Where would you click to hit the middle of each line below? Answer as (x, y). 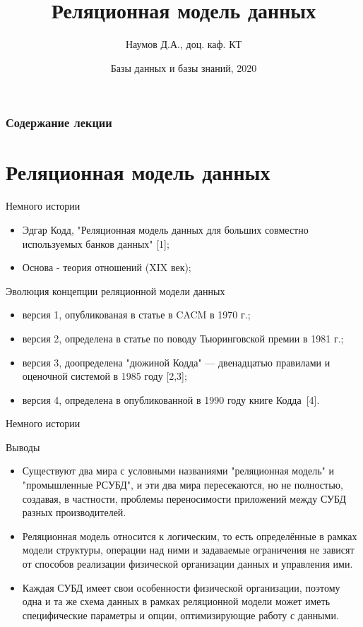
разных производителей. (74, 512)
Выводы (23, 447)
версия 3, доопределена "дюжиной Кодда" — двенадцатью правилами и (176, 362)
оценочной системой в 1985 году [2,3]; (105, 376)
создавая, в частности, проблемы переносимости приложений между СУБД (184, 498)
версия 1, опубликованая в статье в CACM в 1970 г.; (136, 315)
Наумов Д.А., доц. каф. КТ (184, 44)
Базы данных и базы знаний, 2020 (184, 67)
